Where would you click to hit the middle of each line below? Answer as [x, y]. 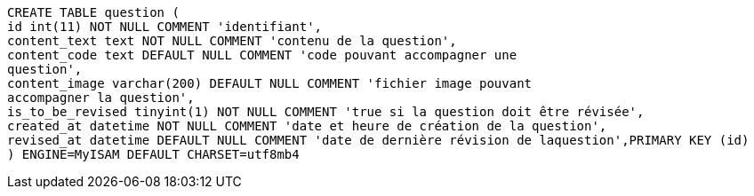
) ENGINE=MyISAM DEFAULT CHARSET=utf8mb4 [153, 154]
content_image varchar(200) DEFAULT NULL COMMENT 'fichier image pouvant [270, 83]
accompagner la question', [101, 98]
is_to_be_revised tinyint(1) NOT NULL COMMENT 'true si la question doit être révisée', [326, 112]
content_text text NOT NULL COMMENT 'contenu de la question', [232, 41]
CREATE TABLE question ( [93, 12]
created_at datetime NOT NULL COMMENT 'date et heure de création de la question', [307, 126]
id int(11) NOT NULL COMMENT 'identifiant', [165, 27]
